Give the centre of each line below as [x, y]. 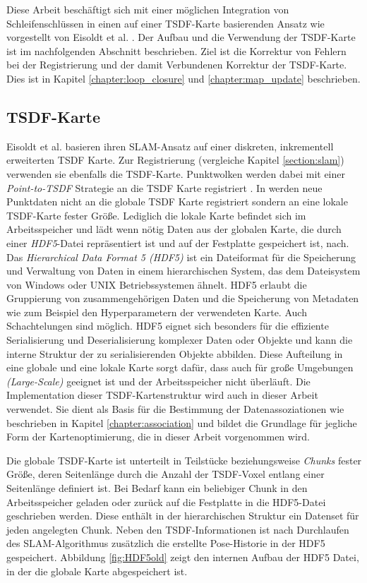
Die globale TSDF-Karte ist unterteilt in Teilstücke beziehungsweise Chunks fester [184, 460]
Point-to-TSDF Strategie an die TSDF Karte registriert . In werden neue [164, 187]
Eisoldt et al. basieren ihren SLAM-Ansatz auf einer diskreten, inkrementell [170, 146]
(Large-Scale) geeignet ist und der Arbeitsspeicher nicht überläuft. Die [158, 381]
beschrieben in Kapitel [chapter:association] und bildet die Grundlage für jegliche [182, 422]
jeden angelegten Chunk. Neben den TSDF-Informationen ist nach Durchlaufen [178, 529]
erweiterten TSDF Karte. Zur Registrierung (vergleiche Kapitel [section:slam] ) [175, 160]
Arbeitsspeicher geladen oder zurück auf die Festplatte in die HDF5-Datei [166, 501]
